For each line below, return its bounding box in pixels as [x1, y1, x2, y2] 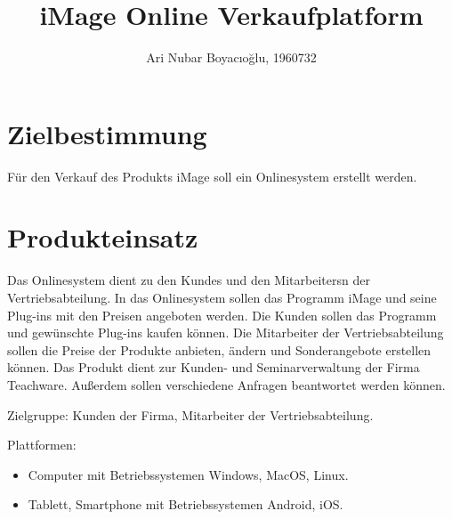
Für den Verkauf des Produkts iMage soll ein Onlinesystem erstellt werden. [7, 166, 417, 185]
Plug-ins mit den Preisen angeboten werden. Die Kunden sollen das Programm [7, 305, 437, 324]
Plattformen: [7, 435, 77, 454]
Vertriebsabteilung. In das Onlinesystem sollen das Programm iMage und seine [7, 288, 437, 306]
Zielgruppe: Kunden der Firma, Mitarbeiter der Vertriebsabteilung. [7, 405, 374, 424]
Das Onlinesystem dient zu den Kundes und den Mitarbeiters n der [7, 271, 370, 289]
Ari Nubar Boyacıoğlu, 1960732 [146, 48, 317, 67]
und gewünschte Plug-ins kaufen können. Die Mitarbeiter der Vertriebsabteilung [7, 323, 444, 342]
